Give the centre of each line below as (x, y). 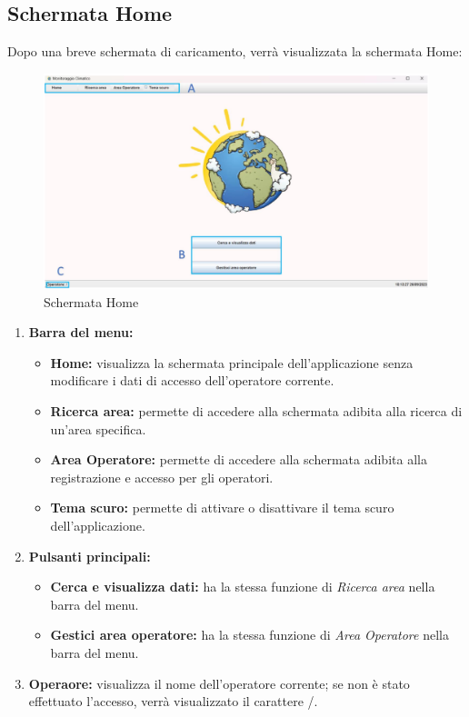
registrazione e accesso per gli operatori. (162, 477)
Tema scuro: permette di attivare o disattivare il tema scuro (222, 508)
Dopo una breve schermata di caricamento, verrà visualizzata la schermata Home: (235, 51)
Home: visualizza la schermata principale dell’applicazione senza (232, 362)
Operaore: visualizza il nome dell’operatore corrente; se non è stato (219, 683)
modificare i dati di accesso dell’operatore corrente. (192, 380)
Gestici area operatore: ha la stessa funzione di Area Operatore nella (249, 635)
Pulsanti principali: (90, 556)
